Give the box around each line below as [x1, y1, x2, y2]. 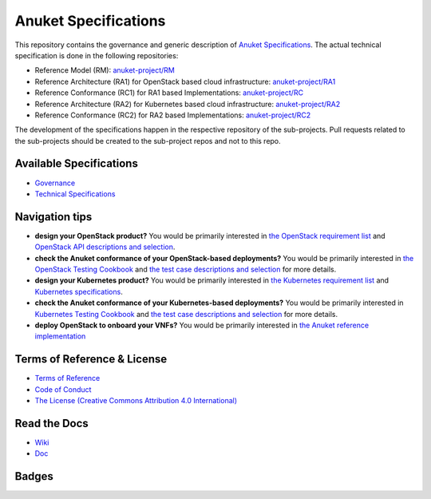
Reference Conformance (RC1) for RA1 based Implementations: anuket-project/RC [34, 88, 303, 97]
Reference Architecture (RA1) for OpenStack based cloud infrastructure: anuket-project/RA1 [34, 77, 336, 86]
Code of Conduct [34, 384, 92, 394]
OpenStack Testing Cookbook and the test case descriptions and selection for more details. [34, 264, 337, 275]
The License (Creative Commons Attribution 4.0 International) [34, 396, 238, 406]
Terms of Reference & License [14, 352, 168, 366]
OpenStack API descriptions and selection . [34, 242, 176, 251]
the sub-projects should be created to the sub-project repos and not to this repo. [14, 136, 281, 145]
